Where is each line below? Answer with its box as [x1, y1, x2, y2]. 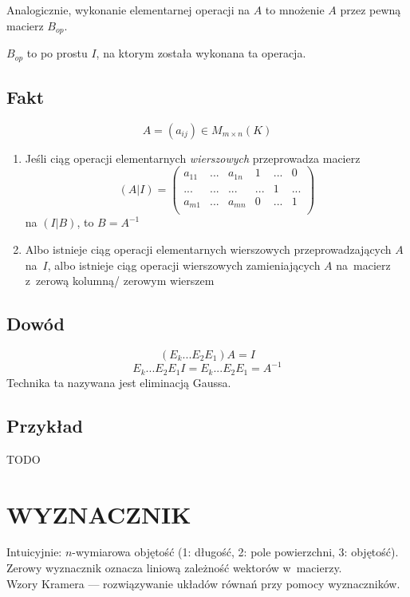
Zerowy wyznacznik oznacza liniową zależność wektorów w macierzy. [6, 559, 342, 576]
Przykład [6, 413, 83, 437]
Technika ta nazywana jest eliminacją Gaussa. [6, 374, 231, 390]
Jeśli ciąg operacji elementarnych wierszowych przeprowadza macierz [25, 149, 361, 166]
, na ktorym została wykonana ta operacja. [96, 45, 306, 61]
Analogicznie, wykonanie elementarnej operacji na [6, 2, 250, 18]
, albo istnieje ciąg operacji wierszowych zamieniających [47, 256, 321, 273]
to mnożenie [265, 2, 325, 18]
